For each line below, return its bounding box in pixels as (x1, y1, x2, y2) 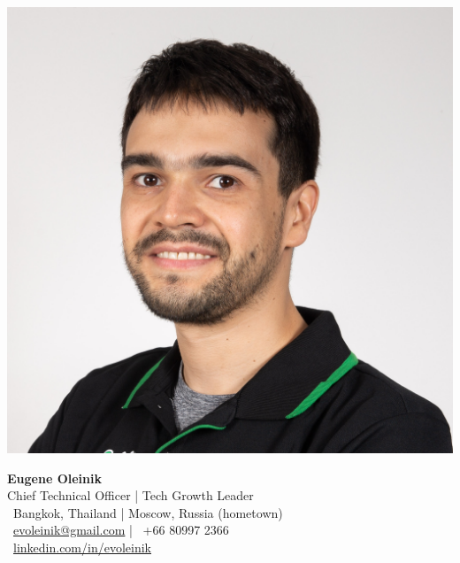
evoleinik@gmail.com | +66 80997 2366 (13, 521, 229, 539)
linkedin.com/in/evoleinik (13, 537, 151, 556)
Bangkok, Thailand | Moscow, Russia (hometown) (12, 503, 283, 521)
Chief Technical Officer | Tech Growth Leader (7, 486, 254, 505)
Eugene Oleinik (7, 468, 102, 487)
